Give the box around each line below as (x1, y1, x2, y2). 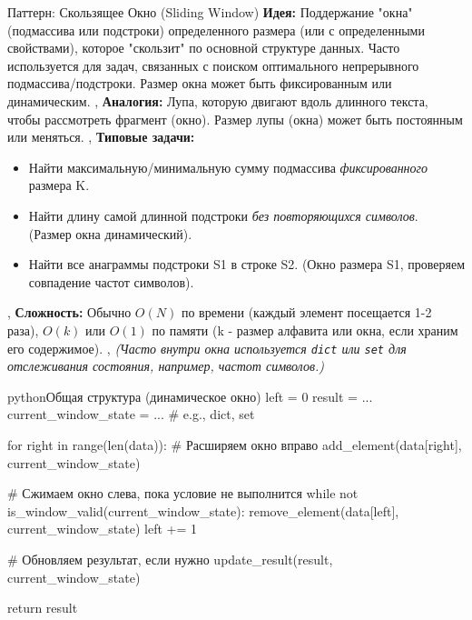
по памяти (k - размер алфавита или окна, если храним (152, 320, 458, 339)
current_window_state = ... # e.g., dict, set (7, 405, 255, 424)
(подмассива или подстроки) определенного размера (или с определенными (7, 20, 425, 39)
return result (7, 598, 78, 617)
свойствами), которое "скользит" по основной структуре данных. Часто (7, 38, 400, 57)
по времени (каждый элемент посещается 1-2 (181, 303, 432, 322)
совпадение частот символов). (28, 272, 194, 291)
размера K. (28, 175, 90, 195)
